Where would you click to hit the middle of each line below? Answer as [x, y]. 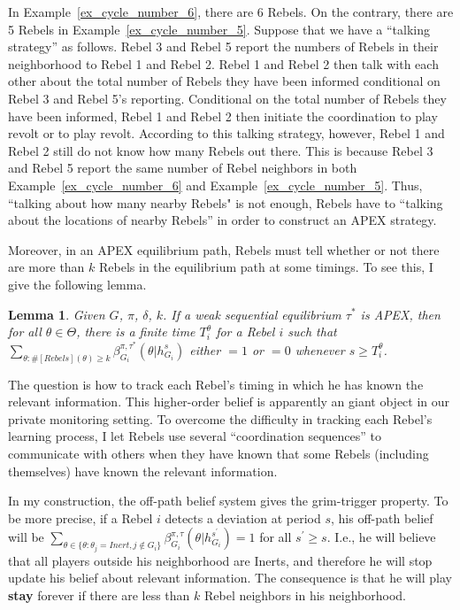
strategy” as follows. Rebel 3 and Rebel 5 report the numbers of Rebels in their [223, 46]
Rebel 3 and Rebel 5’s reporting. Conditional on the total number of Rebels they [227, 98]
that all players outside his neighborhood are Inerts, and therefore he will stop [220, 560]
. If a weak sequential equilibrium [252, 314]
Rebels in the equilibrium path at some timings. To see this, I [266, 267]
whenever [320, 349]
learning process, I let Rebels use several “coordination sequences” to [195, 436]
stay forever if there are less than [99, 595]
